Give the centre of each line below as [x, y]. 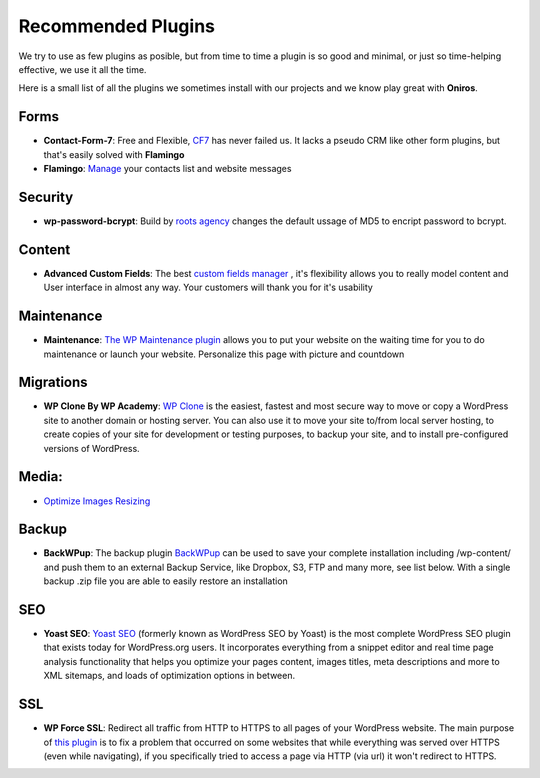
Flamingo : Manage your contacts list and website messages [167, 169]
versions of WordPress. [91, 448]
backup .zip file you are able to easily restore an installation [166, 581]
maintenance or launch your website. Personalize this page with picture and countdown [224, 354]
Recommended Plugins [116, 26]
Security [46, 196]
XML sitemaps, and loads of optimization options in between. [169, 676]
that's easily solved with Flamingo [114, 154]
